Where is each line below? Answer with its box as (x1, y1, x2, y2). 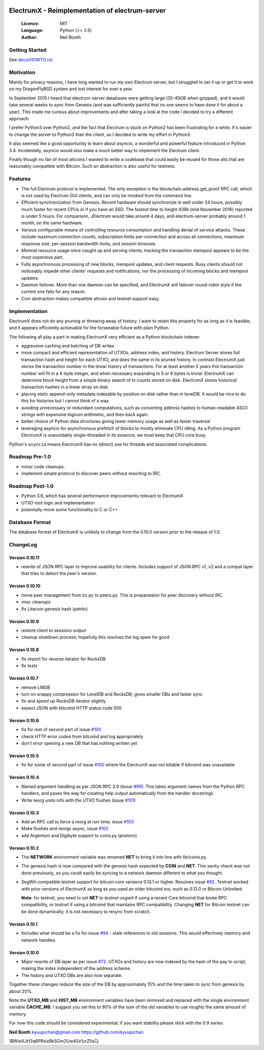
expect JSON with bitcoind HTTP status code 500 (21, 705, 122, 711)
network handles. (21, 937, 56, 943)
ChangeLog (9, 541, 38, 548)
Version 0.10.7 (9, 675, 39, 682)
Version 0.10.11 (9, 554, 40, 560)
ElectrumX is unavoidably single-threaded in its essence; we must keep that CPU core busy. (21, 432, 207, 438)
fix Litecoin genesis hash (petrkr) (21, 606, 88, 612)
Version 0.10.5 (9, 753, 39, 759)
